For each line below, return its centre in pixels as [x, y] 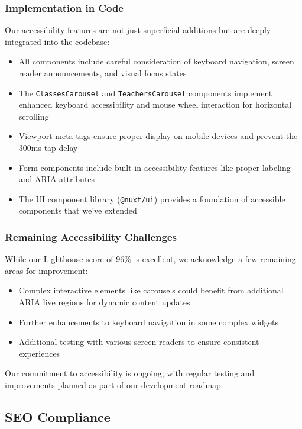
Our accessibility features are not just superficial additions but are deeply [138, 30]
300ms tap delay [48, 148]
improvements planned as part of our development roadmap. [114, 385]
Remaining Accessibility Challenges [91, 236]
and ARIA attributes [57, 179]
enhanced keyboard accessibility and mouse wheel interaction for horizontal [155, 104]
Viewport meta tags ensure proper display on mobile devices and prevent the [158, 136]
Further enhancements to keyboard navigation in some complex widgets [149, 322]
